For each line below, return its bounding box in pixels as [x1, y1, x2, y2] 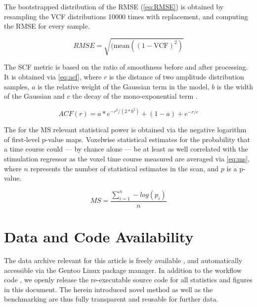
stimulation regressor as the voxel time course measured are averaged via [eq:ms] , [4, 153, 250, 163]
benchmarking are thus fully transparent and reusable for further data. [4, 294, 218, 304]
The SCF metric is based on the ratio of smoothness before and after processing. [4, 62, 248, 72]
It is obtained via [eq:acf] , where [4, 71, 102, 81]
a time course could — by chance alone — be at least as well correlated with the [4, 144, 248, 154]
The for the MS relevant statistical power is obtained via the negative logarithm [4, 124, 247, 135]
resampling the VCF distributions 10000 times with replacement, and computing [4, 11, 248, 21]
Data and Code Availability [4, 226, 194, 246]
